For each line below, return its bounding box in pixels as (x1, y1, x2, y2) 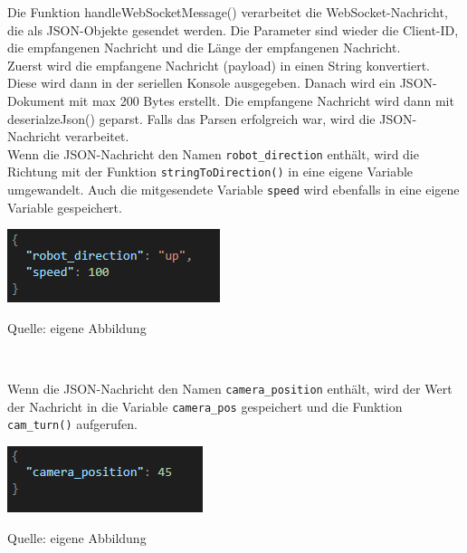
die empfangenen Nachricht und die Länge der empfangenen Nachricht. (7, 38, 401, 57)
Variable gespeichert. (7, 197, 122, 216)
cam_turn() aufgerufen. (7, 415, 138, 434)
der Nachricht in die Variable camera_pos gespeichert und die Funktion (7, 396, 403, 415)
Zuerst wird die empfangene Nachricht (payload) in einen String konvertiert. (7, 55, 431, 74)
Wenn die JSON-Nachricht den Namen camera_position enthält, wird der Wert (7, 379, 453, 398)
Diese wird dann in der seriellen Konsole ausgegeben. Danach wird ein (7, 73, 396, 92)
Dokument (7, 91, 65, 110)
